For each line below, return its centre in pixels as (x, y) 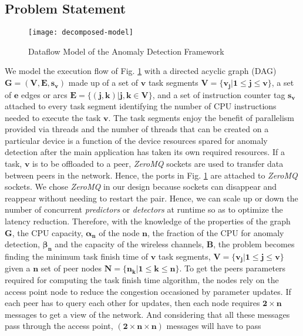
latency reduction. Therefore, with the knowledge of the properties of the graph (148, 221)
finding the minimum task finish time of (77, 256)
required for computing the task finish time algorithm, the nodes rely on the (142, 280)
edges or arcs (44, 94)
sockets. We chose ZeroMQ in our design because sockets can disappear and (141, 187)
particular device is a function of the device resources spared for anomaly (136, 140)
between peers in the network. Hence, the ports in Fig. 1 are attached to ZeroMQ (151, 175)
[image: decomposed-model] (81, 33)
